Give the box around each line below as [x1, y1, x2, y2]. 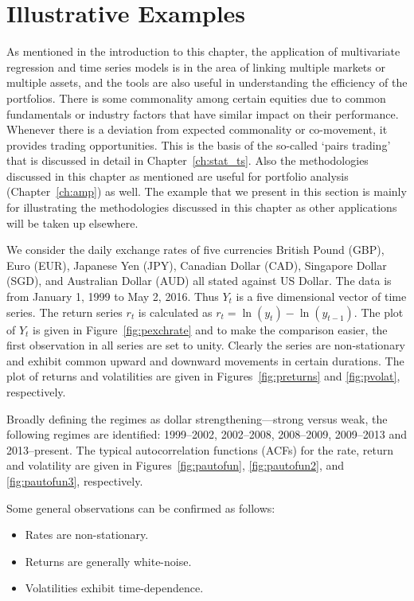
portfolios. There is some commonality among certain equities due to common [6, 89, 386, 106]
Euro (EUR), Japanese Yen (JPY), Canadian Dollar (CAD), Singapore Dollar [6, 256, 387, 273]
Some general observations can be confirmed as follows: [6, 499, 275, 516]
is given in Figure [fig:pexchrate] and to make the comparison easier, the [33, 321, 388, 338]
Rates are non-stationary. [25, 526, 149, 543]
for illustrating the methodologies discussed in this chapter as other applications [6, 199, 397, 216]
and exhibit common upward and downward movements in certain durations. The [6, 352, 404, 369]
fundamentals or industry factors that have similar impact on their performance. [6, 105, 399, 122]
